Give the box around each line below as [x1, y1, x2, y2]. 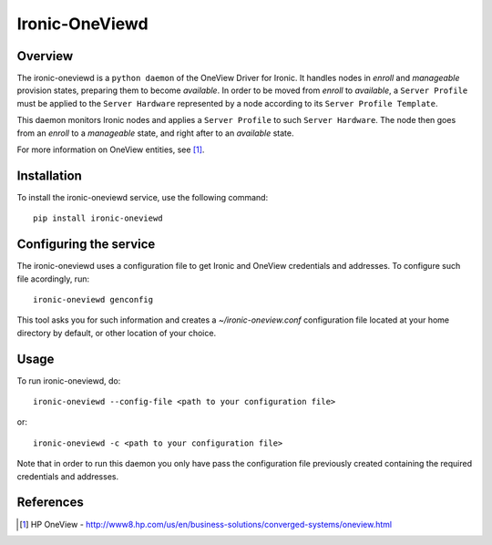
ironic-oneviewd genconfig [33, 294, 154, 304]
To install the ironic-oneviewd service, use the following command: [16, 191, 269, 202]
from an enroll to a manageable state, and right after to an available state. [16, 128, 294, 139]
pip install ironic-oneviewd [33, 213, 163, 223]
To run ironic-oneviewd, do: [16, 375, 121, 386]
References [16, 495, 84, 510]
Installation [16, 168, 82, 183]
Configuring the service [16, 237, 156, 252]
